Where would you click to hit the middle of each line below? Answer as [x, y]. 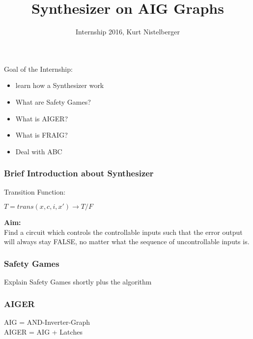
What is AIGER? [42, 118]
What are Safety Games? [53, 101]
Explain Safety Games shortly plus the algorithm [78, 282]
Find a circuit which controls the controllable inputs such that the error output [123, 232]
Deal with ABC [39, 151]
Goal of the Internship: [38, 69]
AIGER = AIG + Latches [43, 331]
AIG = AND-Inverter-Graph [47, 322]
